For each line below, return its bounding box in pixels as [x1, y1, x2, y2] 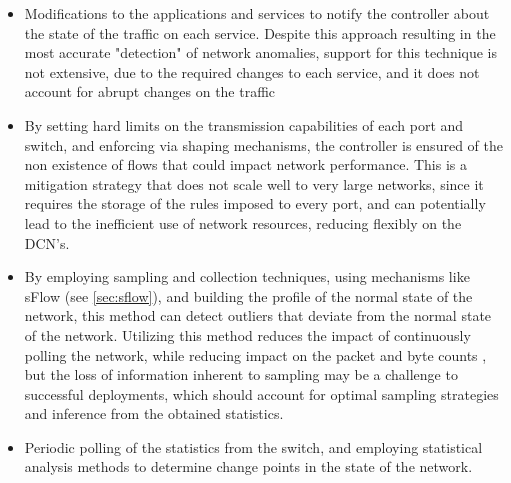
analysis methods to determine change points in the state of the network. [24, 456, 473, 477]
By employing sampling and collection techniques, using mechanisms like [24, 266, 470, 287]
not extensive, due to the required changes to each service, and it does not [24, 61, 480, 82]
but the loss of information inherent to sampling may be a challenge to [24, 364, 458, 385]
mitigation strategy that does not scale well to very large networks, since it [24, 173, 484, 194]
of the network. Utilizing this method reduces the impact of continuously [24, 324, 471, 345]
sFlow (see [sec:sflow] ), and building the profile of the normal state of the [24, 285, 473, 306]
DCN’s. [24, 232, 70, 253]
